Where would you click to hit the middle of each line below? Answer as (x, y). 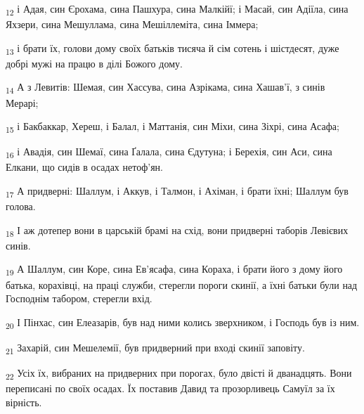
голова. (21, 206)
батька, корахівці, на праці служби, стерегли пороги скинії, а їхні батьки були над (182, 284)
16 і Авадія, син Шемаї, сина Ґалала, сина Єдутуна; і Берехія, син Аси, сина (169, 153)
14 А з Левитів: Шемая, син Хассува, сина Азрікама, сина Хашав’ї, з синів (165, 88)
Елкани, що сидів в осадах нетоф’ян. (84, 167)
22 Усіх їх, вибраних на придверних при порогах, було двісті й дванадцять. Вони (179, 374)
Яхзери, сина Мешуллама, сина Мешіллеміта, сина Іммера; (132, 24)
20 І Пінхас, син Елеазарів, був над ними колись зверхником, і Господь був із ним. (183, 323)
